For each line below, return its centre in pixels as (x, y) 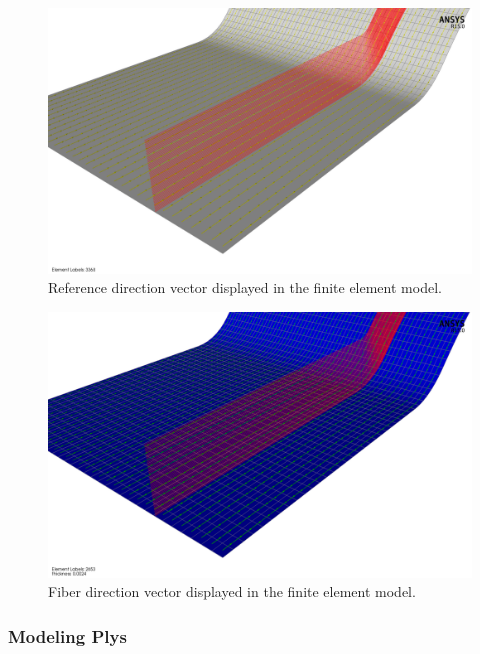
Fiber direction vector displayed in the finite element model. (232, 591)
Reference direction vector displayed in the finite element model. (245, 287)
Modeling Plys (67, 635)
